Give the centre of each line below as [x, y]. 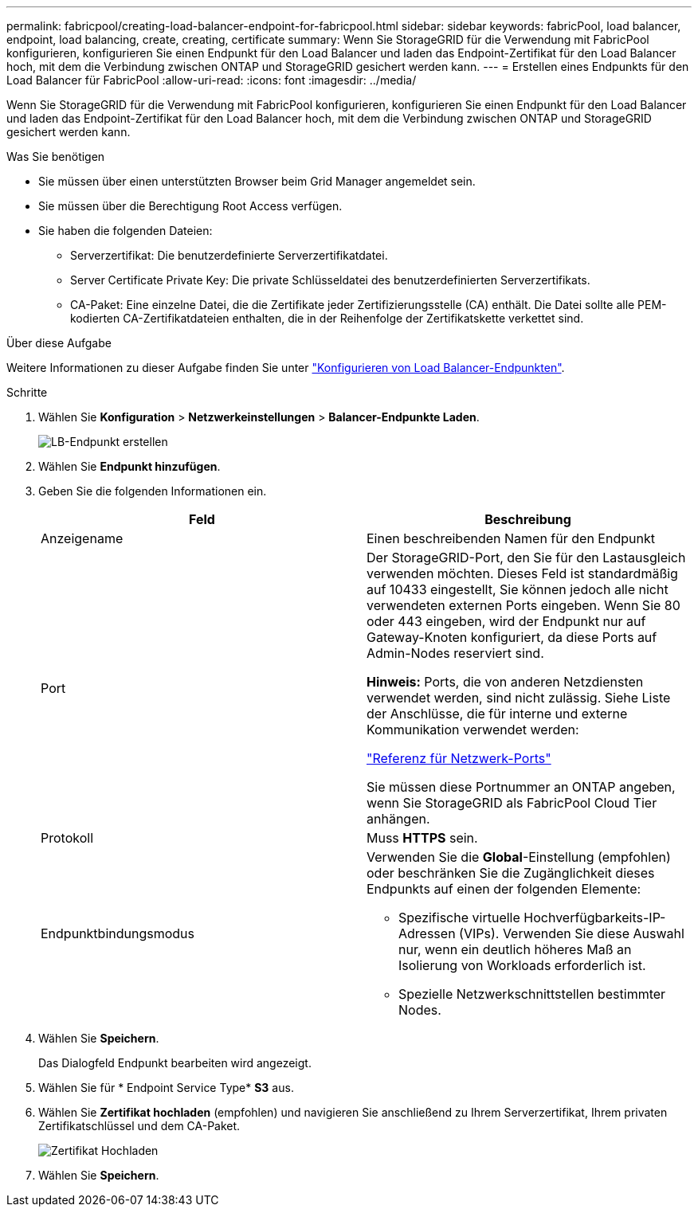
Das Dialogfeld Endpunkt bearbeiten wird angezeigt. [175, 1063]
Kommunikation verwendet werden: [473, 730]
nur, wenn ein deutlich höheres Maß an [515, 949]
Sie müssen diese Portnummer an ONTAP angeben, [521, 787]
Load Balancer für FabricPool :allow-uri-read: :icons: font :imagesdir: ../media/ [212, 80]
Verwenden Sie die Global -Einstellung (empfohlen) [519, 857]
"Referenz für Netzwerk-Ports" [459, 758]
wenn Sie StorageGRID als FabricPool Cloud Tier [512, 803]
